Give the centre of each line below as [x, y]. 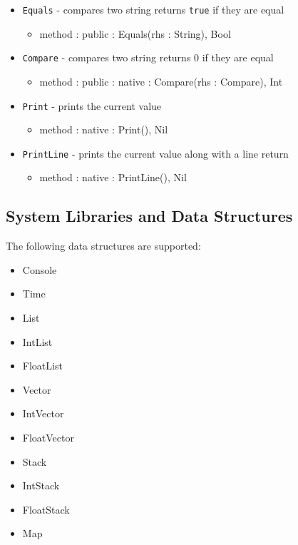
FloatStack [46, 509]
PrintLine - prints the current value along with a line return [155, 153]
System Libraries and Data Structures [149, 216]
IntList [37, 341]
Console [40, 269]
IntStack [41, 485]
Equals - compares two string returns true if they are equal [153, 9]
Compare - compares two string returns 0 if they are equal [148, 57]
